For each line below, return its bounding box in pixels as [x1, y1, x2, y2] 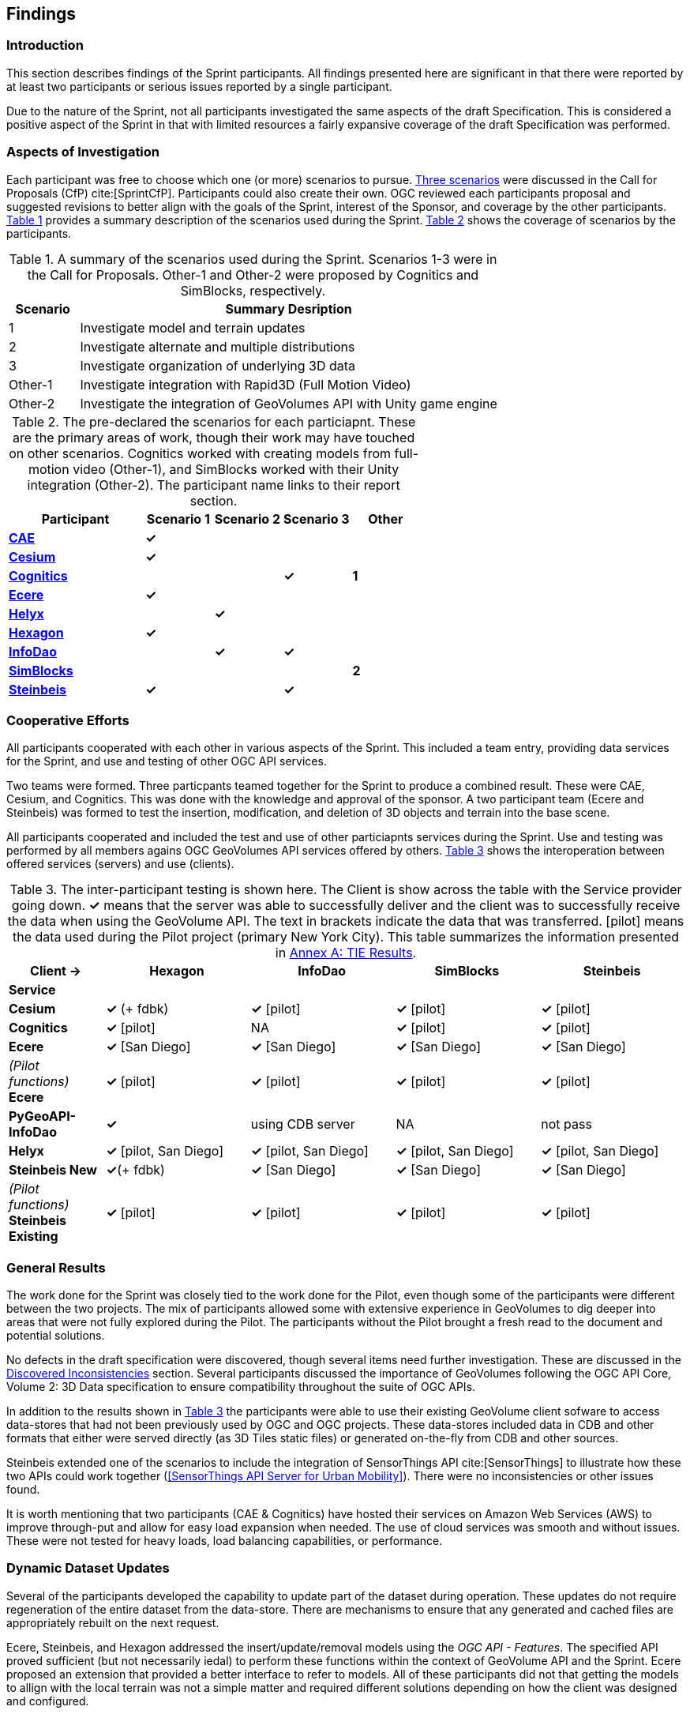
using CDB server [250, 1116, 355, 1133]
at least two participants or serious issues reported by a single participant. [6, 79, 392, 93]
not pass [541, 1116, 592, 1133]
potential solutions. [6, 1329, 105, 1343]
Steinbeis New [9, 1162, 97, 1178]
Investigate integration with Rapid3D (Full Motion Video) [80, 376, 411, 393]
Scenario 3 [283, 510, 350, 527]
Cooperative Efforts [6, 712, 129, 728]
